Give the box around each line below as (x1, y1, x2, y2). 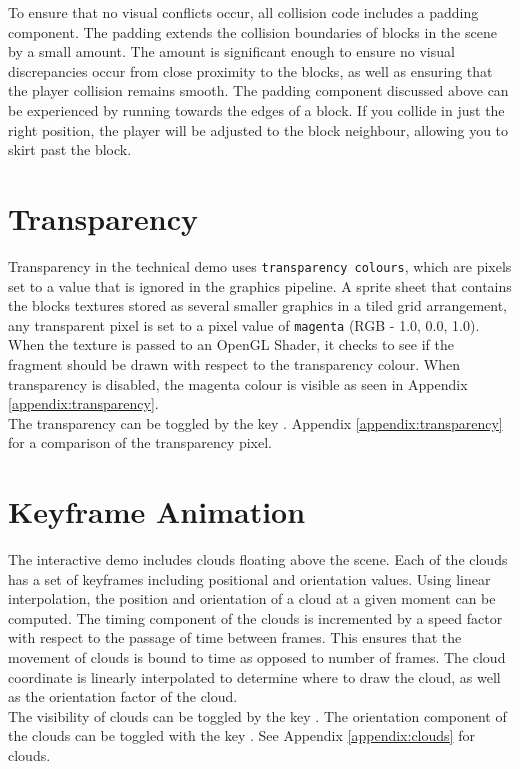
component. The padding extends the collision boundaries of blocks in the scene (8, 21, 497, 42)
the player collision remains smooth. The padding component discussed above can (8, 80, 509, 101)
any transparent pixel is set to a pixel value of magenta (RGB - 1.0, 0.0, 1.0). (8, 314, 480, 335)
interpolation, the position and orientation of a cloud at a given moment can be (8, 588, 496, 609)
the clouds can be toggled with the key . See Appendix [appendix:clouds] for (8, 725, 475, 746)
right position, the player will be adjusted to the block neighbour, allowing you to (8, 119, 509, 140)
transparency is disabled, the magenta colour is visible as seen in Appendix (8, 373, 468, 394)
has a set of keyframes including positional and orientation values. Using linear (8, 568, 491, 589)
